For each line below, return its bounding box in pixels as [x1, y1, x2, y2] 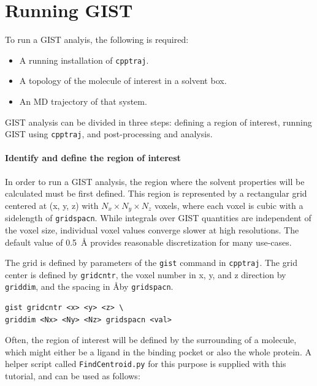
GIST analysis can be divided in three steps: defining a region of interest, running [5, 115, 312, 128]
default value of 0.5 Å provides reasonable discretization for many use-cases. [5, 235, 292, 248]
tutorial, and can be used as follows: [5, 369, 140, 382]
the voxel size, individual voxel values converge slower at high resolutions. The [5, 223, 299, 236]
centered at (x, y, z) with [5, 199, 99, 211]
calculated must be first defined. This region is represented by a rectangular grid [5, 187, 307, 200]
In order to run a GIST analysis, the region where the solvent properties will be [5, 175, 305, 187]
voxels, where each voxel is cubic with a [155, 199, 304, 211]
